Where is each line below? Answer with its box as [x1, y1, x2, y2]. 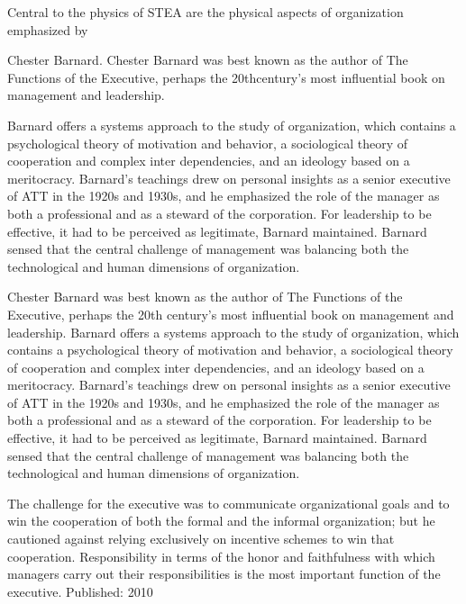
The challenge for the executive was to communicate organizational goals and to [7, 493, 450, 512]
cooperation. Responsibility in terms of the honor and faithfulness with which [7, 546, 435, 565]
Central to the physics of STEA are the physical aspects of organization [7, 3, 404, 21]
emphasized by [7, 20, 88, 39]
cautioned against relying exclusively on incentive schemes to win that [7, 529, 395, 548]
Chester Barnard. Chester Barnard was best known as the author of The [7, 50, 408, 69]
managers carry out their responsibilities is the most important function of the [7, 564, 441, 583]
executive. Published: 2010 [7, 581, 153, 600]
